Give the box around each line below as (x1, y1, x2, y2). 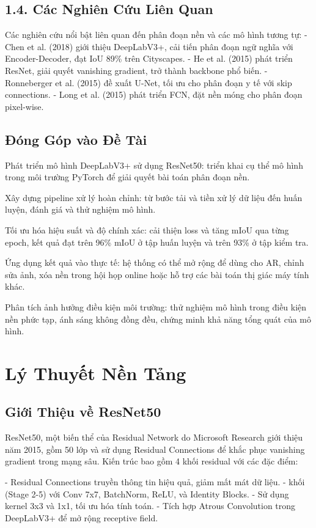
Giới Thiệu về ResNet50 (5, 402, 161, 421)
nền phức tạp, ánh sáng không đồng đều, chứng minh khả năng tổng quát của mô (5, 312, 312, 325)
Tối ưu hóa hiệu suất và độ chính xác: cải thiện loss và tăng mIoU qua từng (5, 223, 289, 236)
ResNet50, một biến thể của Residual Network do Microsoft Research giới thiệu (5, 431, 303, 444)
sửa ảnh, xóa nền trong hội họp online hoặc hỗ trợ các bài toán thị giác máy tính (5, 268, 309, 280)
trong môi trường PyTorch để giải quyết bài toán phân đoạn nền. (5, 170, 250, 183)
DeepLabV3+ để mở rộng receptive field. (5, 511, 158, 524)
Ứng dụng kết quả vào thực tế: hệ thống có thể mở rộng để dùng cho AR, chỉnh (5, 256, 304, 269)
